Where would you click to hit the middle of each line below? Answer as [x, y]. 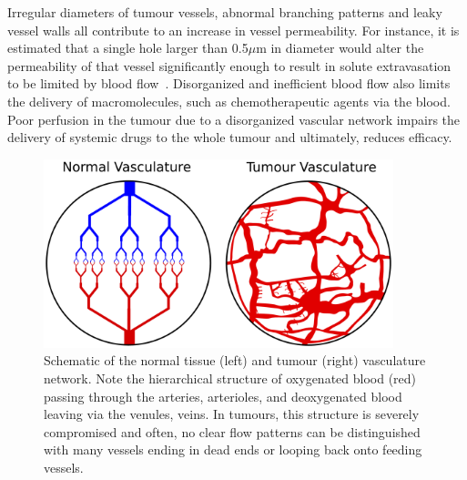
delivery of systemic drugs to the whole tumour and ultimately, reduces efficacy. [230, 137]
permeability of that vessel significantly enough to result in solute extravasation [229, 65]
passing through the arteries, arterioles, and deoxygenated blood [223, 396]
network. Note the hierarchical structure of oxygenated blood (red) [230, 378]
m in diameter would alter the [340, 48]
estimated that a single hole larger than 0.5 [128, 48]
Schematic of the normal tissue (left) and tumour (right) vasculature [235, 360]
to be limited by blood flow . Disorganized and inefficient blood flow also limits [229, 83]
